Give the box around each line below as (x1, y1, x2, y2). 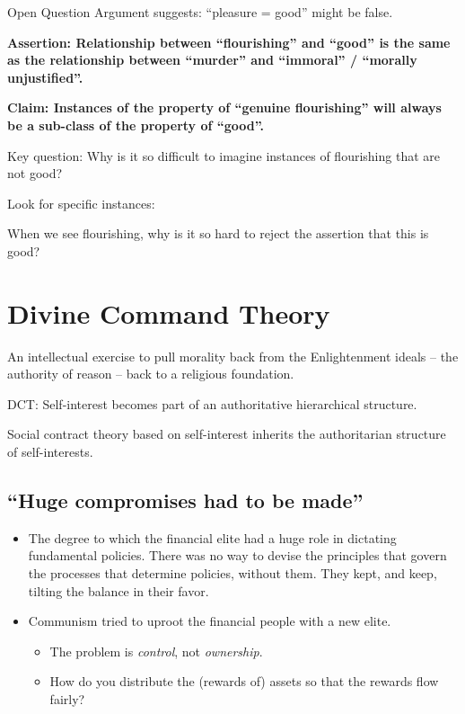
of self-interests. (7, 442, 93, 461)
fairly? (49, 689, 85, 708)
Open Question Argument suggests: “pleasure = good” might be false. (7, 3, 393, 21)
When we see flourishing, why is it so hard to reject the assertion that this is (7, 224, 429, 243)
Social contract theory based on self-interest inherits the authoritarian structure (7, 424, 446, 443)
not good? (7, 164, 63, 183)
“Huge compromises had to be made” (7, 486, 364, 514)
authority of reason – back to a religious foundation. (7, 364, 294, 383)
